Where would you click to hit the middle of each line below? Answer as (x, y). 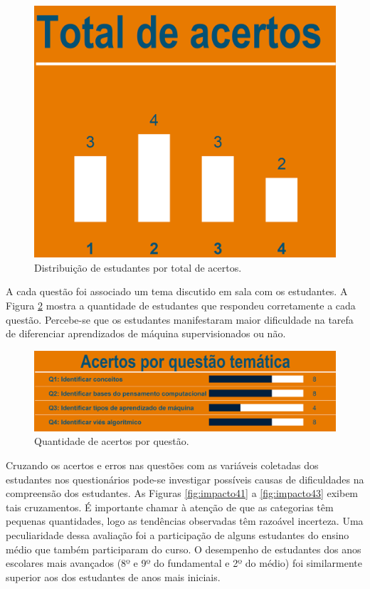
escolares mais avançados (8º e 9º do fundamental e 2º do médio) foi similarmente (184, 563)
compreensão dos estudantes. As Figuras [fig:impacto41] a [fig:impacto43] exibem (182, 493)
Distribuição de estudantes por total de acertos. (138, 267)
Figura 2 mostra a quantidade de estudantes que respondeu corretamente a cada (181, 305)
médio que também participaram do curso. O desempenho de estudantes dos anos (184, 549)
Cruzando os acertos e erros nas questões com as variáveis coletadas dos (162, 465)
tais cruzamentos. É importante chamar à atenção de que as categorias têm (170, 507)
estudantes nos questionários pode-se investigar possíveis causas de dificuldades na (185, 479)
